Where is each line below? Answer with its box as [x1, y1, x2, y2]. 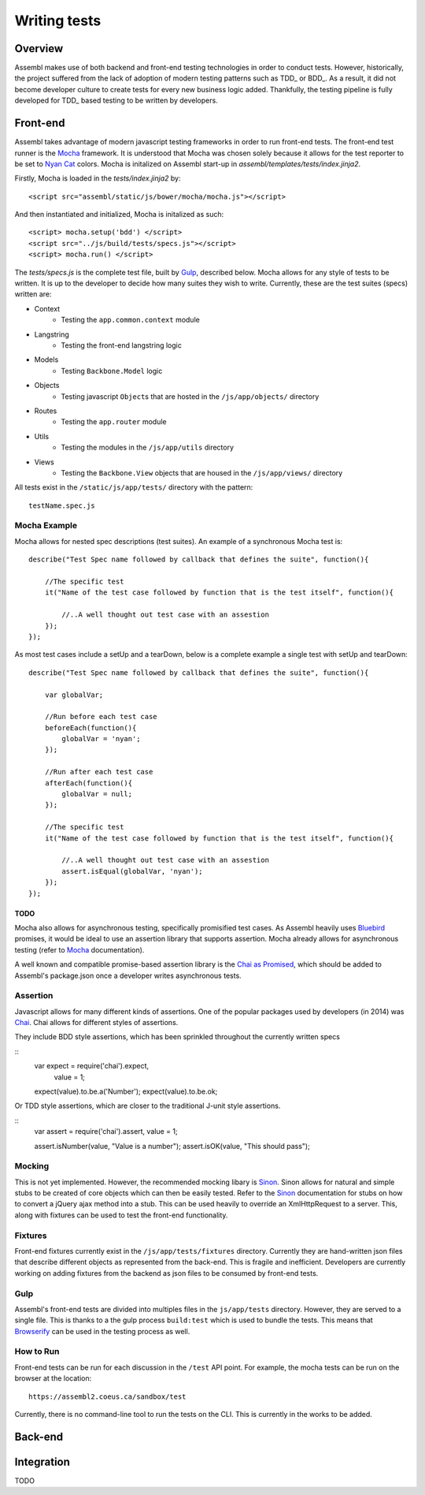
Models [34, 355, 59, 364]
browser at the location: [14, 1374, 92, 1383]
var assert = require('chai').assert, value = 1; [34, 1127, 178, 1136]
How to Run [14, 1346, 60, 1357]
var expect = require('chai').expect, [34, 1061, 150, 1071]
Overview [14, 42, 64, 55]
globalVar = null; [61, 789, 133, 799]
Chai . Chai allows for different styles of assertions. [14, 1018, 179, 1027]
